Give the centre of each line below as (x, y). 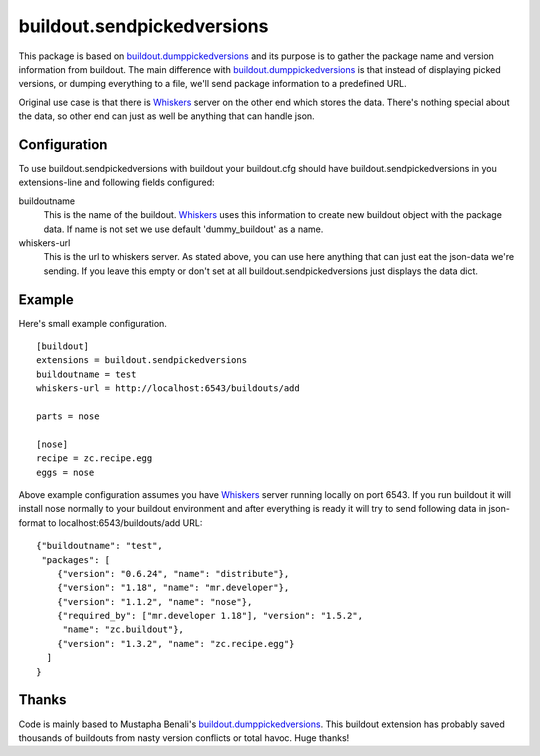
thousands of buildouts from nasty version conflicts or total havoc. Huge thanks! (184, 737)
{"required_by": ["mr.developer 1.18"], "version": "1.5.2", (210, 616)
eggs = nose (65, 472)
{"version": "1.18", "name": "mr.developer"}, (173, 588)
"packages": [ (76, 559)
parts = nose (68, 416)
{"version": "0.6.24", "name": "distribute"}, (173, 573)
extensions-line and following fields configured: (116, 182)
